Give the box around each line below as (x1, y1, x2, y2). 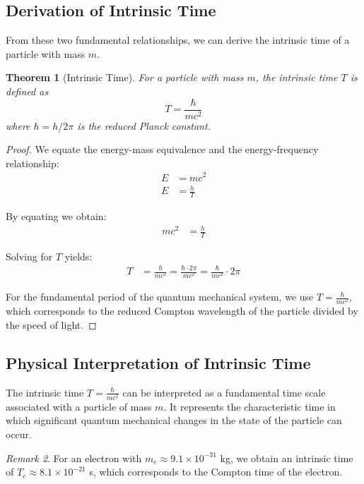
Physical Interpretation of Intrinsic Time (6, 351, 311, 373)
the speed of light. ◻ (6, 317, 97, 332)
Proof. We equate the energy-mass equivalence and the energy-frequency (6, 142, 319, 157)
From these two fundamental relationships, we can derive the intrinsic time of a (6, 32, 350, 47)
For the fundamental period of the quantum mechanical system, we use (6, 289, 314, 304)
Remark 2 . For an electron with (6, 450, 142, 465)
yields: (64, 248, 93, 263)
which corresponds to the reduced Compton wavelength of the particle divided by (6, 303, 358, 318)
